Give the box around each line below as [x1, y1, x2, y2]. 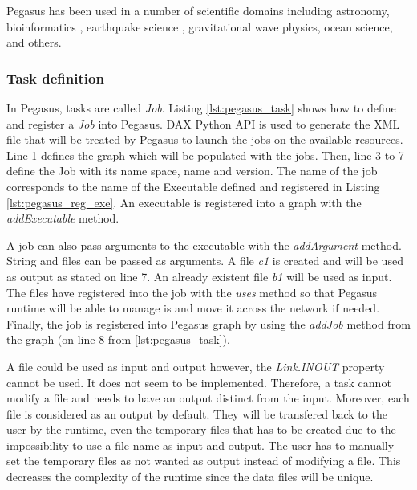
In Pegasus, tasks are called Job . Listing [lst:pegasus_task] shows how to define [6, 100, 396, 116]
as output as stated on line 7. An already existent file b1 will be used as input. [6, 267, 392, 284]
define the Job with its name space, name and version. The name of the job [6, 162, 378, 179]
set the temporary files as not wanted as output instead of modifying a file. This [6, 452, 401, 469]
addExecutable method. [6, 210, 119, 227]
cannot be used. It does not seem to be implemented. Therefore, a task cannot [6, 374, 391, 390]
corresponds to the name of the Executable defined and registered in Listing [6, 178, 380, 194]
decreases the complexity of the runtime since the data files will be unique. [6, 468, 374, 485]
